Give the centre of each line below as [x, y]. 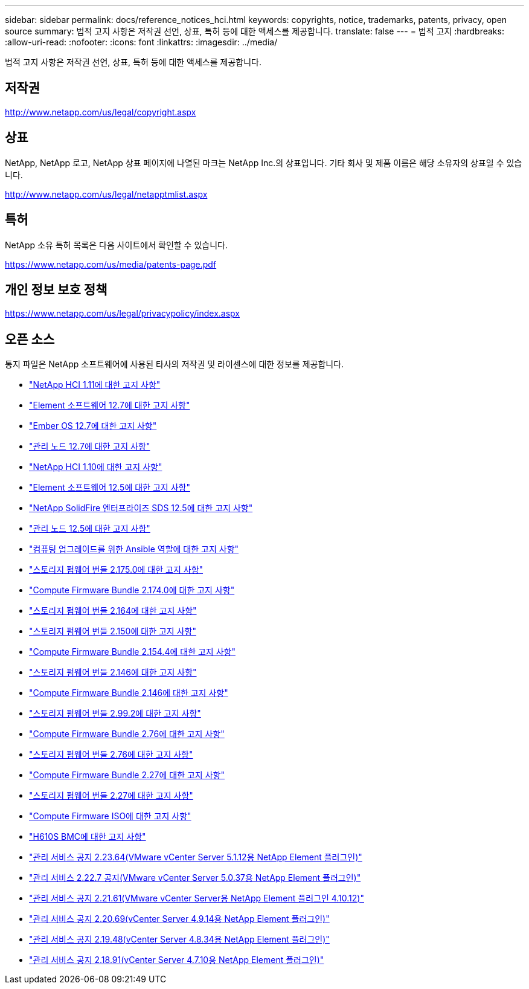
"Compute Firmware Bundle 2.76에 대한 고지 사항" [127, 734]
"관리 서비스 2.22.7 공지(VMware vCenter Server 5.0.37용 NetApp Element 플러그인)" [195, 878]
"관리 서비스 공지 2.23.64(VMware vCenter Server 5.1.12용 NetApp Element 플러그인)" [196, 857]
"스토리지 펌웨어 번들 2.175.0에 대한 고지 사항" [116, 570]
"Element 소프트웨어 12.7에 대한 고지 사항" [110, 405]
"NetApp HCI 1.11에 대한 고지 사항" [95, 385]
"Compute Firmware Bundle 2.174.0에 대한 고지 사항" [132, 590]
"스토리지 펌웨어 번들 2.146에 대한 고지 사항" [113, 672]
